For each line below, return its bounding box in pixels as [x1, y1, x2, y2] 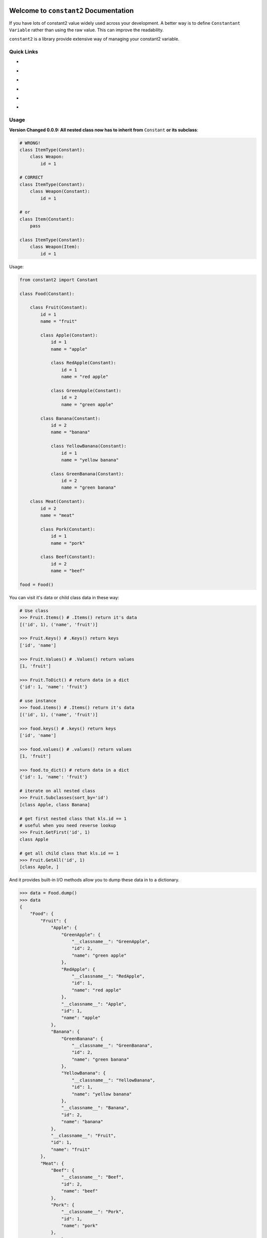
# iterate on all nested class [19, 788, 96, 794]
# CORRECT [19, 175, 44, 180]
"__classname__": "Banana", [61, 1105, 130, 1111]
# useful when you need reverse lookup [19, 823, 116, 828]
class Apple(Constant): [40, 332, 98, 338]
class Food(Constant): [19, 291, 75, 297]
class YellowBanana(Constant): [50, 443, 127, 449]
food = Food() [19, 582, 54, 587]
